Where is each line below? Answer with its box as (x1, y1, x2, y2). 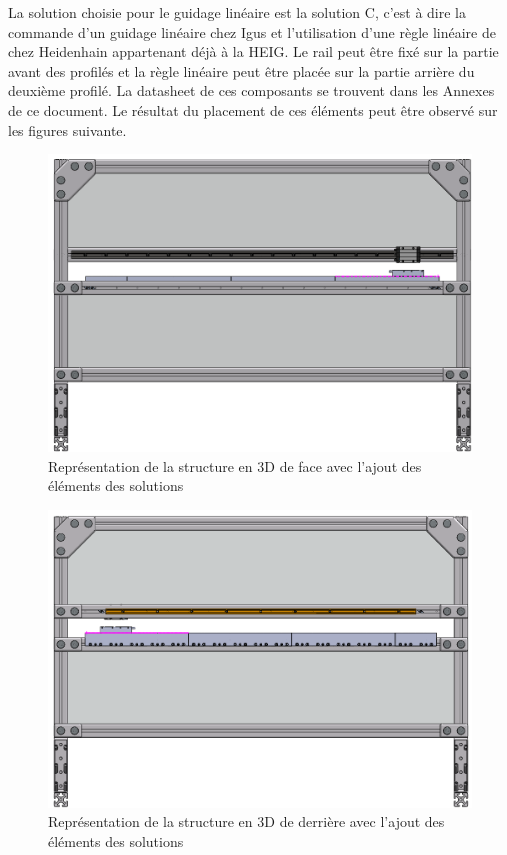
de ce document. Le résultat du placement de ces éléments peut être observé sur (8, 99, 498, 120)
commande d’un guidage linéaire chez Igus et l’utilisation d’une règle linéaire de (8, 21, 496, 42)
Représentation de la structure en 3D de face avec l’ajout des (48, 455, 422, 476)
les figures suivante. (8, 119, 127, 140)
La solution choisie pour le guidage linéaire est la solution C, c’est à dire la (8, 2, 467, 22)
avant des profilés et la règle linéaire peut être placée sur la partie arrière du (8, 60, 475, 81)
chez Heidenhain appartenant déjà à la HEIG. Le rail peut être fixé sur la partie (8, 41, 499, 62)
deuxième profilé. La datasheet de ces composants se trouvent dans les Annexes (8, 80, 495, 101)
